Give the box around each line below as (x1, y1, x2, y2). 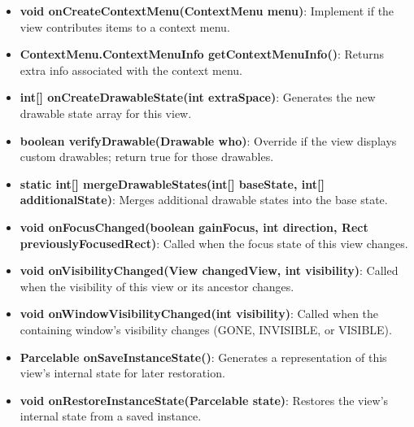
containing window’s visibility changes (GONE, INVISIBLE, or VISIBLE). (20, 320, 392, 338)
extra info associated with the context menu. (20, 61, 242, 78)
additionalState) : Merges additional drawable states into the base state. (20, 191, 388, 208)
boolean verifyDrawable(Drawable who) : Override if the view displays (20, 132, 397, 149)
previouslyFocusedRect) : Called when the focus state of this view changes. (20, 234, 408, 251)
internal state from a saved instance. (20, 407, 202, 425)
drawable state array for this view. (20, 104, 192, 121)
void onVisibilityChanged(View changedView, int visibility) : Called (20, 262, 399, 279)
